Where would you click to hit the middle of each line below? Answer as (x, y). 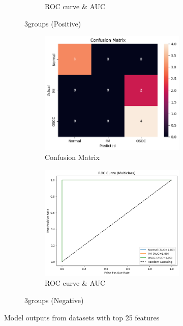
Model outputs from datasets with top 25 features (82, 317)
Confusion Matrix (72, 157)
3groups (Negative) (54, 300)
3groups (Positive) (53, 23)
